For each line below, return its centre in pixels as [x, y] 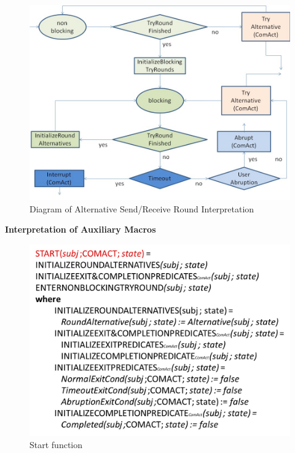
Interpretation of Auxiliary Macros [81, 229]
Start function [56, 444]
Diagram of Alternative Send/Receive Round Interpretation [142, 208]
